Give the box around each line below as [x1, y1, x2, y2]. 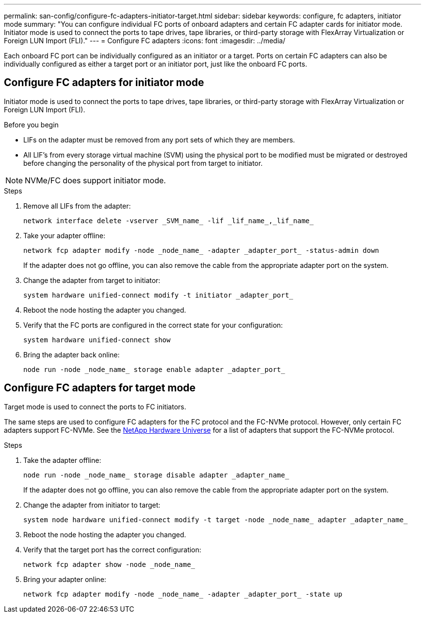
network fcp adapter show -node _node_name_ [23, 560, 196, 568]
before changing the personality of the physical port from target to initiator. [23, 159, 263, 167]
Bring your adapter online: [23, 575, 106, 583]
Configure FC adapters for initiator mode [4, 76, 204, 89]
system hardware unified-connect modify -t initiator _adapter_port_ [23, 291, 294, 299]
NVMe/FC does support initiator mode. [25, 175, 166, 185]
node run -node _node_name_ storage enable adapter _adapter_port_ [23, 365, 285, 373]
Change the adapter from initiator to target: [23, 500, 161, 509]
